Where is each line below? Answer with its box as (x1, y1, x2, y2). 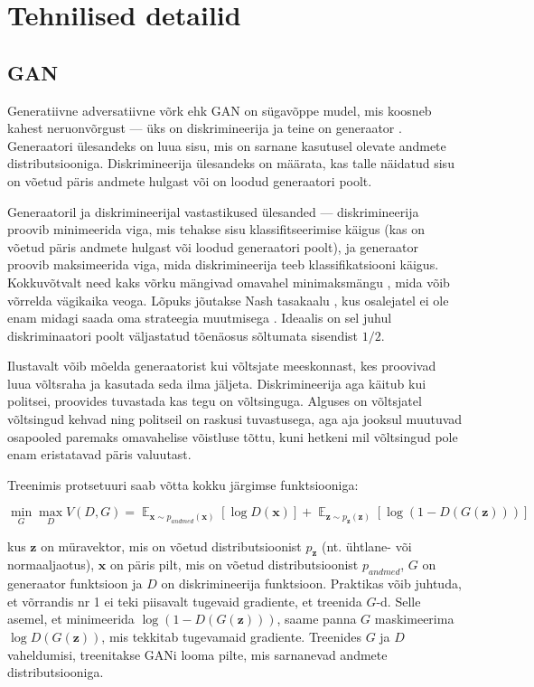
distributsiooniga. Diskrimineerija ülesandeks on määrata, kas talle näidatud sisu (7, 154, 454, 173)
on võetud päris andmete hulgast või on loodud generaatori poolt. (7, 171, 372, 190)
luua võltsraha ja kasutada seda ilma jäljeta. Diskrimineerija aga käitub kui (7, 373, 426, 392)
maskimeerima (374, 609, 454, 628)
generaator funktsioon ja (7, 574, 143, 593)
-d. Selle (376, 591, 421, 610)
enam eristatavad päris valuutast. (7, 445, 192, 464)
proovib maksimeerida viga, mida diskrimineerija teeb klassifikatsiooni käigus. (7, 255, 439, 274)
